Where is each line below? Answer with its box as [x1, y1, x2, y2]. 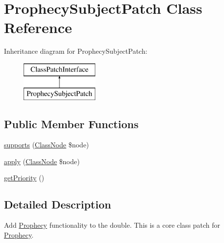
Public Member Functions [4, 116, 139, 132]
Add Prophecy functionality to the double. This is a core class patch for [4, 220, 221, 230]
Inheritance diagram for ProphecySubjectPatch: [4, 46, 147, 56]
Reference [4, 17, 72, 37]
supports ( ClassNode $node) [4, 139, 89, 150]
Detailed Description [4, 197, 112, 212]
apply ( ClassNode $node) [4, 156, 80, 166]
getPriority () [4, 173, 44, 183]
